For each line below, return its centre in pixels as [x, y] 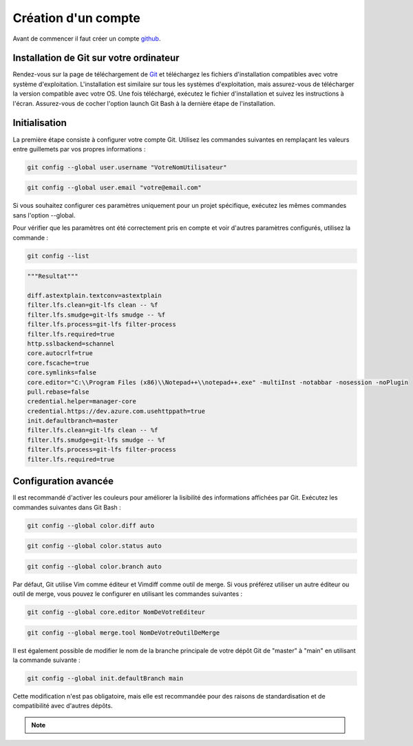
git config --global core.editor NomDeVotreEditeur [116, 612]
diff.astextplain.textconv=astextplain [94, 295]
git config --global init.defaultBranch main [105, 678]
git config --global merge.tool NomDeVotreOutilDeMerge [124, 632]
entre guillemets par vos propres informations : [79, 149]
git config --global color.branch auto [94, 566]
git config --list [58, 256]
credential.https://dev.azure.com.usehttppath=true [116, 411]
